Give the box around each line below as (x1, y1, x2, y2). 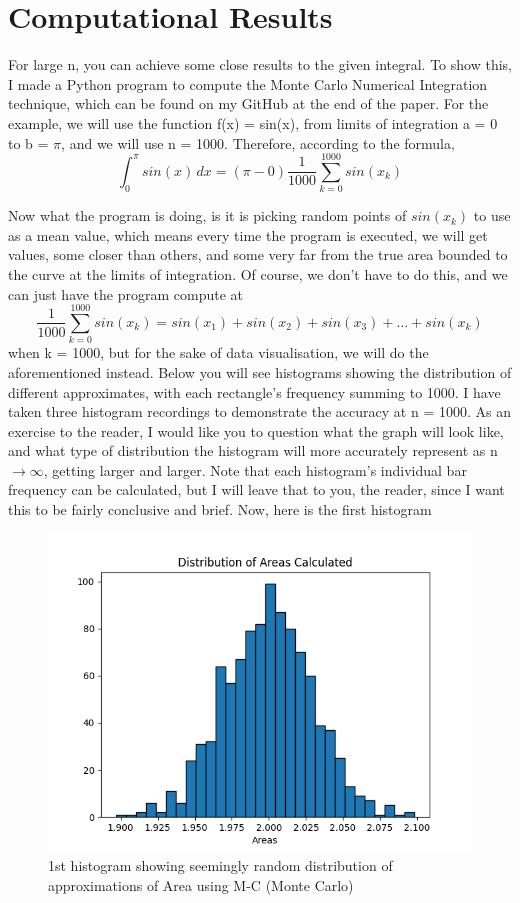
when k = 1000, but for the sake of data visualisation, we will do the (8, 342, 429, 363)
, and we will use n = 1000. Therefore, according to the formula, (61, 132, 455, 153)
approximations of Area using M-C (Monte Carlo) (48, 874, 354, 895)
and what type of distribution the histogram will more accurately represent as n (8, 440, 498, 461)
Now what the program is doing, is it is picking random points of (8, 205, 407, 226)
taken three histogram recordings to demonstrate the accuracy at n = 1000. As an (8, 401, 511, 422)
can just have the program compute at (8, 283, 244, 304)
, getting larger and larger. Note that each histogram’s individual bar (43, 459, 467, 480)
